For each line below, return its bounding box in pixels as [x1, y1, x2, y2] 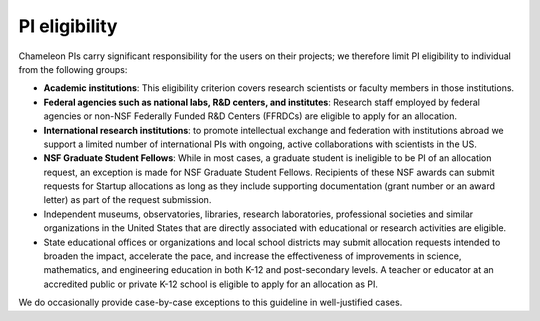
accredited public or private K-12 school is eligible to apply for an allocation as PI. [43, 278, 379, 290]
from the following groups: [18, 63, 128, 75]
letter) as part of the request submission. [43, 194, 212, 206]
